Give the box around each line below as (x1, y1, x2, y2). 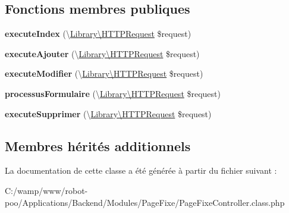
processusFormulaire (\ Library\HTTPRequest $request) (5, 87, 221, 99)
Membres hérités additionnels (5, 136, 191, 155)
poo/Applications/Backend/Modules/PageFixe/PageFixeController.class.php (5, 196, 285, 208)
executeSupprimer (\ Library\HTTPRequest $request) (5, 107, 212, 120)
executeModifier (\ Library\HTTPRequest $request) (5, 67, 203, 80)
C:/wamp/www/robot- (5, 184, 88, 196)
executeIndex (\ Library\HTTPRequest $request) (5, 27, 191, 40)
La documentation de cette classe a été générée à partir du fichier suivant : (5, 164, 277, 177)
